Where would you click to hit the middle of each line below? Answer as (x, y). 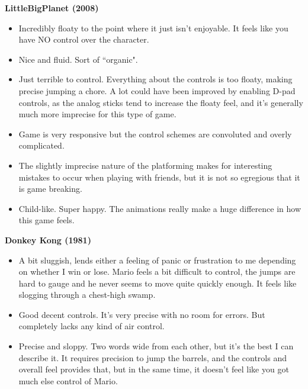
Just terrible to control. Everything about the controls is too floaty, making (155, 79)
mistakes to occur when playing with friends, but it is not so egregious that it (159, 177)
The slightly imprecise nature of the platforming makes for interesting (145, 165)
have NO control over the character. (84, 39)
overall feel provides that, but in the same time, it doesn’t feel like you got (154, 369)
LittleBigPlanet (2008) (52, 8)
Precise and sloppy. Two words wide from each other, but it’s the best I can (156, 346)
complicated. (41, 145)
